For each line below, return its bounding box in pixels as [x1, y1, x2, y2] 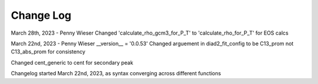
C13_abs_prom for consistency [11, 48, 85, 55]
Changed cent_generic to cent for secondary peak [11, 59, 134, 66]
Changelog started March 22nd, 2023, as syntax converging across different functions [11, 70, 221, 77]
